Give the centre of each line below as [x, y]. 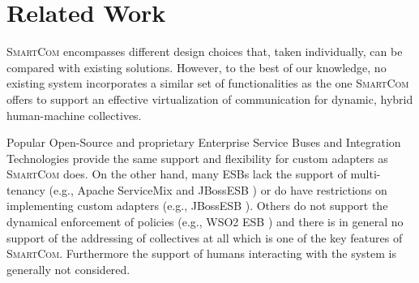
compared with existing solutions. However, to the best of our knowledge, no [197, 67]
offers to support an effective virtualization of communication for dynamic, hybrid [210, 99]
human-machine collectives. [74, 115]
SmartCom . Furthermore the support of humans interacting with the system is [201, 253]
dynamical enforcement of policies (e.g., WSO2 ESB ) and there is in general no [205, 222]
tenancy [26, 189]
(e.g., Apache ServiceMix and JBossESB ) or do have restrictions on [218, 189]
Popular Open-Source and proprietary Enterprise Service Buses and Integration [204, 142]
